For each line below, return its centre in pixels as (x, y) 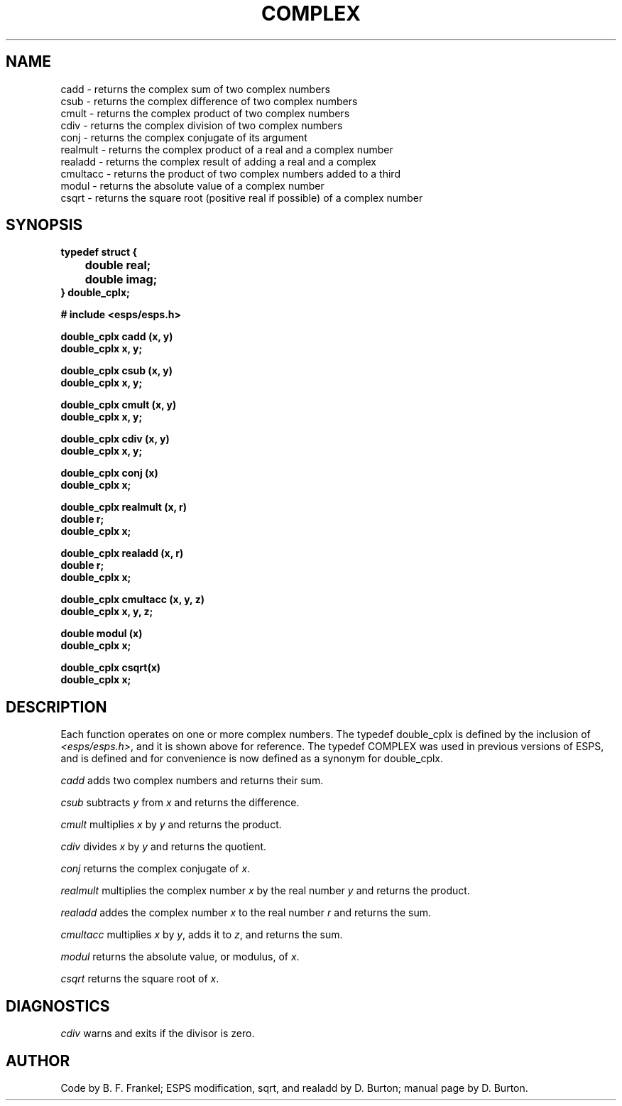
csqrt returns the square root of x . (140, 979)
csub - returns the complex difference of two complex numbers (209, 101)
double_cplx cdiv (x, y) (115, 439)
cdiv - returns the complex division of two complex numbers (202, 125)
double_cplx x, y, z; (107, 612)
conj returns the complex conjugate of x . (155, 869)
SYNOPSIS (44, 225)
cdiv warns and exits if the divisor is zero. (158, 1034)
